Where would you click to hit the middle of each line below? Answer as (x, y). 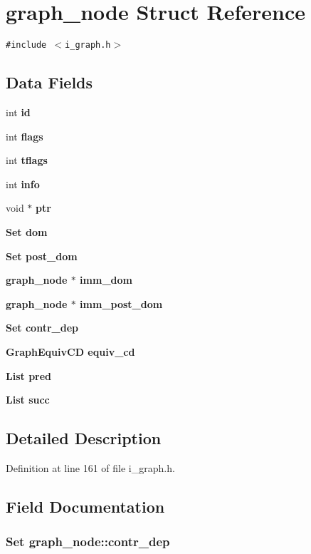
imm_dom (106, 280)
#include (26, 45)
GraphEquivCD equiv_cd (70, 351)
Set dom (27, 231)
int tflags (27, 160)
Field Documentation (85, 506)
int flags (25, 136)
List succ (28, 400)
